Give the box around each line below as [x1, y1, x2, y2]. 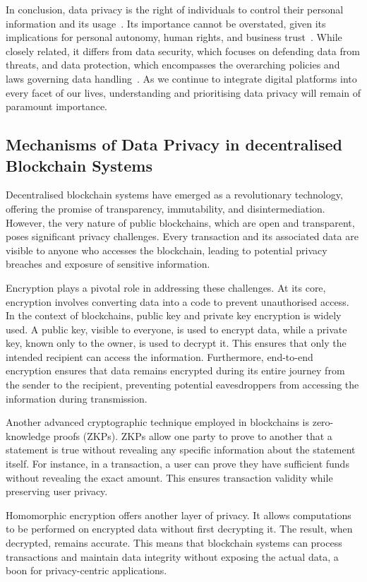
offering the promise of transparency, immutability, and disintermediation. [6, 201, 325, 215]
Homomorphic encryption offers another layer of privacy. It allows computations [6, 507, 351, 522]
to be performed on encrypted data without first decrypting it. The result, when [6, 521, 353, 536]
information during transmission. [6, 391, 148, 405]
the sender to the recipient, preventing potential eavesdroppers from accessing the [6, 377, 359, 392]
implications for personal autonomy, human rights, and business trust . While [6, 30, 342, 44]
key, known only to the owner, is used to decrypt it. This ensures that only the [6, 335, 347, 350]
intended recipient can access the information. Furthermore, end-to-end [6, 349, 313, 364]
